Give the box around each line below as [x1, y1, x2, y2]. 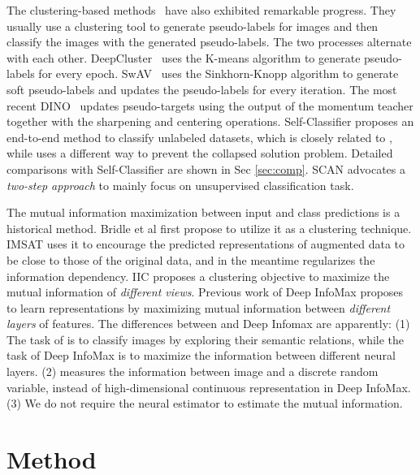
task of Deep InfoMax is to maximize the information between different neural [6, 347, 396, 364]
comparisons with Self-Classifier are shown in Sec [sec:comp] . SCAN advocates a [6, 160, 406, 177]
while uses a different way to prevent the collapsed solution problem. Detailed [6, 145, 393, 162]
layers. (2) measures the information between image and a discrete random [6, 363, 379, 380]
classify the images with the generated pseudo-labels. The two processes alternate [6, 33, 412, 50]
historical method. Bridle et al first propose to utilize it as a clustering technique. [6, 219, 412, 236]
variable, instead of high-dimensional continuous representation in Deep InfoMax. [6, 378, 411, 395]
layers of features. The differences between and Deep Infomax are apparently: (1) [6, 315, 410, 332]
